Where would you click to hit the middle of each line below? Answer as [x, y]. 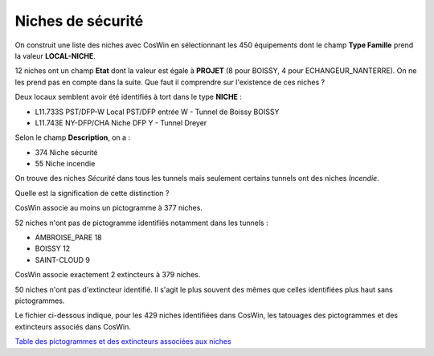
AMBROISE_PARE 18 [68, 238]
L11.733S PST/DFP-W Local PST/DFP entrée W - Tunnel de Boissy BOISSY [157, 112]
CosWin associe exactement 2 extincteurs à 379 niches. [108, 275]
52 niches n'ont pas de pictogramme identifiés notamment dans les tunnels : [141, 223]
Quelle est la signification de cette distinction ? [92, 193]
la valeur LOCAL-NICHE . [55, 55]
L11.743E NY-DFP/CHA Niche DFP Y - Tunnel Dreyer [121, 123]
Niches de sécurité [79, 21]
